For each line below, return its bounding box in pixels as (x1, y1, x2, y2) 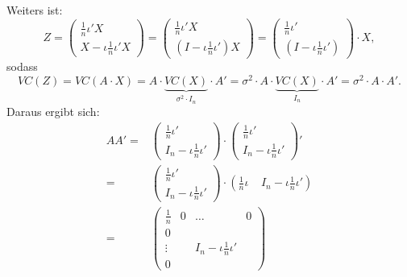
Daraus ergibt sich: (6, 103, 100, 120)
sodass (6, 58, 38, 75)
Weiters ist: (6, 2, 63, 18)
